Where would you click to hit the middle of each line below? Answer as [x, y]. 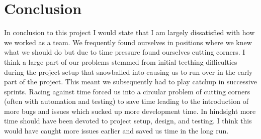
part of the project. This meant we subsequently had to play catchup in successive [130, 82]
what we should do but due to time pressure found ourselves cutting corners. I [125, 52]
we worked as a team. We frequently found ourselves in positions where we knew [128, 42]
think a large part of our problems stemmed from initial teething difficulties [121, 61]
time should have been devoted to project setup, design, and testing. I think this [128, 121]
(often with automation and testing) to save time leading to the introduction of [126, 101]
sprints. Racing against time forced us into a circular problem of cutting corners [127, 91]
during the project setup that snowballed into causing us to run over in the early [128, 72]
